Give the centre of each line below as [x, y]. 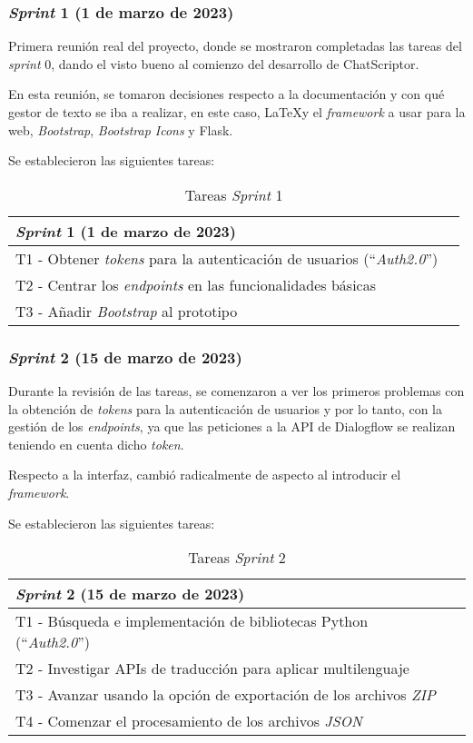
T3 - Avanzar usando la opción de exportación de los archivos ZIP [226, 695]
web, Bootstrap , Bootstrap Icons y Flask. [121, 129]
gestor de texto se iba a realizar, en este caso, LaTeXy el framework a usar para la [237, 112]
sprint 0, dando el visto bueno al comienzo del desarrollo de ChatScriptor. [214, 63]
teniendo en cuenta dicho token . [96, 444]
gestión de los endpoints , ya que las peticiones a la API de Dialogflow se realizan [232, 426]
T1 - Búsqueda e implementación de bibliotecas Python [192, 621]
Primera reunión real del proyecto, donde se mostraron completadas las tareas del [235, 46]
